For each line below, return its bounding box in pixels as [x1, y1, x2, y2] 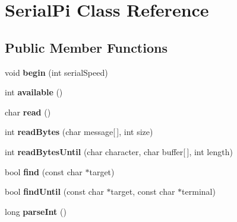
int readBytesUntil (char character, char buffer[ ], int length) [5, 145, 233, 157]
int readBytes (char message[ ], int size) [5, 126, 153, 138]
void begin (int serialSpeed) [5, 66, 108, 78]
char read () [5, 105, 51, 118]
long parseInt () [5, 205, 67, 217]
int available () [5, 86, 63, 98]
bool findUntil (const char [5, 185, 104, 198]
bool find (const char [5, 165, 83, 178]
